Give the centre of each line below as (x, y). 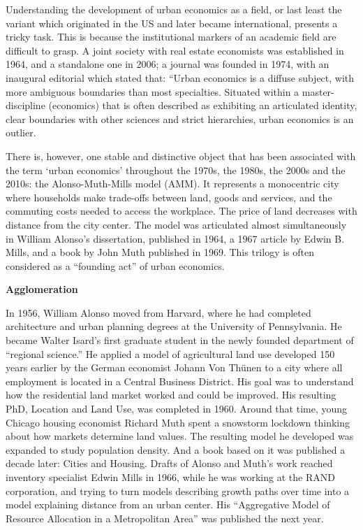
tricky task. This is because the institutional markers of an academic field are (171, 37)
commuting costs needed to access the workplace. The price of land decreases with (181, 211)
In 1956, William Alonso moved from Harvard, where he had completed (158, 312)
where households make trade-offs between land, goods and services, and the (169, 197)
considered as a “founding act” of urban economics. (115, 265)
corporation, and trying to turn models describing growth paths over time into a (178, 490)
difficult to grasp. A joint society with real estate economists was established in (175, 50)
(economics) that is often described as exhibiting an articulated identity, (203, 105)
